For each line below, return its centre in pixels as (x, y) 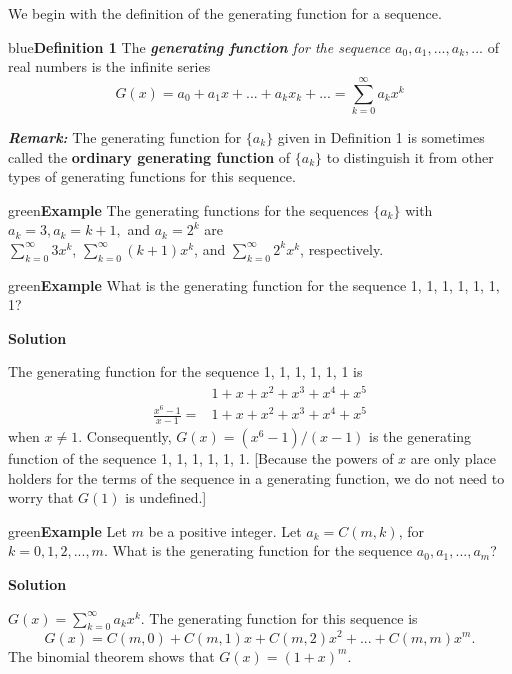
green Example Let (67, 530)
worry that (41, 497)
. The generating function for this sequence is (279, 617)
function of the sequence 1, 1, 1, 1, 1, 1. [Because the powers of (201, 458)
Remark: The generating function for (125, 136)
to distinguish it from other (410, 156)
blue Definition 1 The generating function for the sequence (199, 46)
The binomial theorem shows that (111, 655)
